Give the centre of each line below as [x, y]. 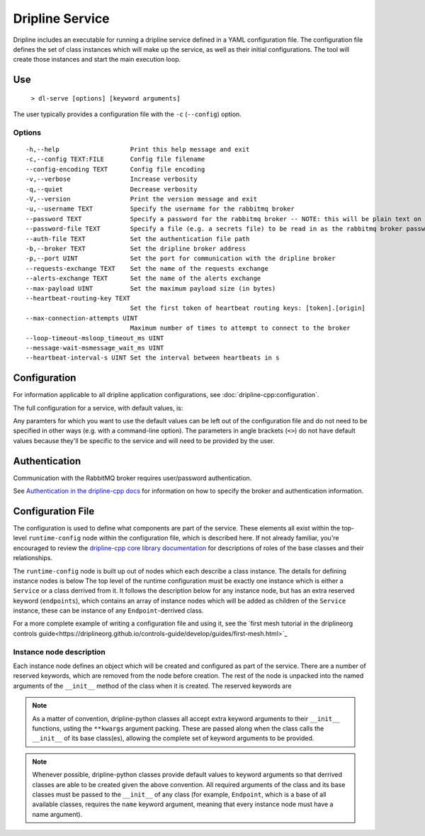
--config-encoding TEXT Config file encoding [115, 169]
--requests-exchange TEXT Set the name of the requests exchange [147, 268]
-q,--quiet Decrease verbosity [112, 189]
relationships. [33, 558]
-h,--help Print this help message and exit [138, 150]
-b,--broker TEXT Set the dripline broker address [136, 249]
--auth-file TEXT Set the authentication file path [138, 239]
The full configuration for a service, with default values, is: [98, 408]
